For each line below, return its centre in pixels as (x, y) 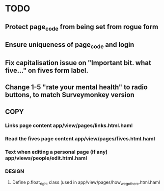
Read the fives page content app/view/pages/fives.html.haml (80, 139)
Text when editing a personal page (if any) (56, 152)
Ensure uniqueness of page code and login (70, 45)
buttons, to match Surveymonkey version (70, 95)
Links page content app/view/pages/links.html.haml (69, 126)
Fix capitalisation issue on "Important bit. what (78, 63)
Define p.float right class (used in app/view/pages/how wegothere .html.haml (86, 183)
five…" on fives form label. (47, 70)
